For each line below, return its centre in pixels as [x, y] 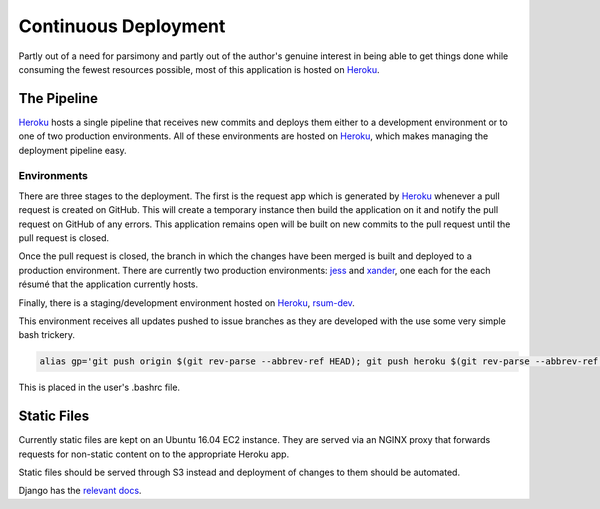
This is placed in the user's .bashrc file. [99, 387]
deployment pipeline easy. [72, 150]
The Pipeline [58, 98]
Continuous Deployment [122, 26]
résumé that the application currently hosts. [108, 284]
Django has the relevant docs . [80, 491]
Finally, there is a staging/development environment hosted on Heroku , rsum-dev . [186, 302]
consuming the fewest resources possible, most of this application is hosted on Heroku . [199, 69]
